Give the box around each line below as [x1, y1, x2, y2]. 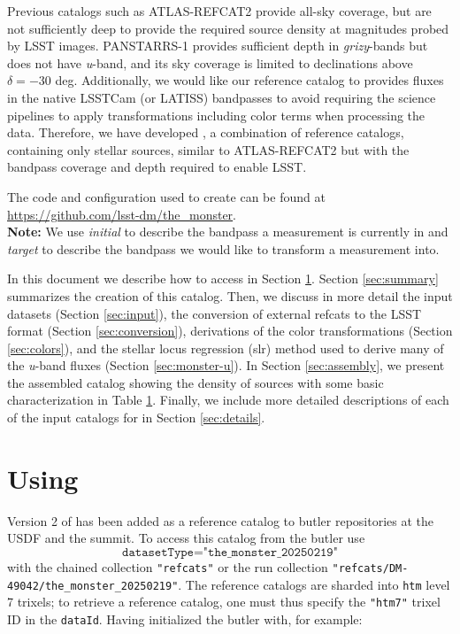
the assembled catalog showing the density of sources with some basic [7, 373, 384, 391]
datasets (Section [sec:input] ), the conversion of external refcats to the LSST [7, 304, 422, 322]
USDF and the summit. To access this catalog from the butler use [7, 529, 365, 547]
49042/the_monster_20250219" [7, 579, 179, 592]
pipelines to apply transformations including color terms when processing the [7, 105, 425, 124]
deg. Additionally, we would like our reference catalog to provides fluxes [55, 71, 444, 89]
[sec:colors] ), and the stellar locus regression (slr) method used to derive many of [7, 338, 444, 357]
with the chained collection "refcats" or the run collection [7, 557, 328, 576]
